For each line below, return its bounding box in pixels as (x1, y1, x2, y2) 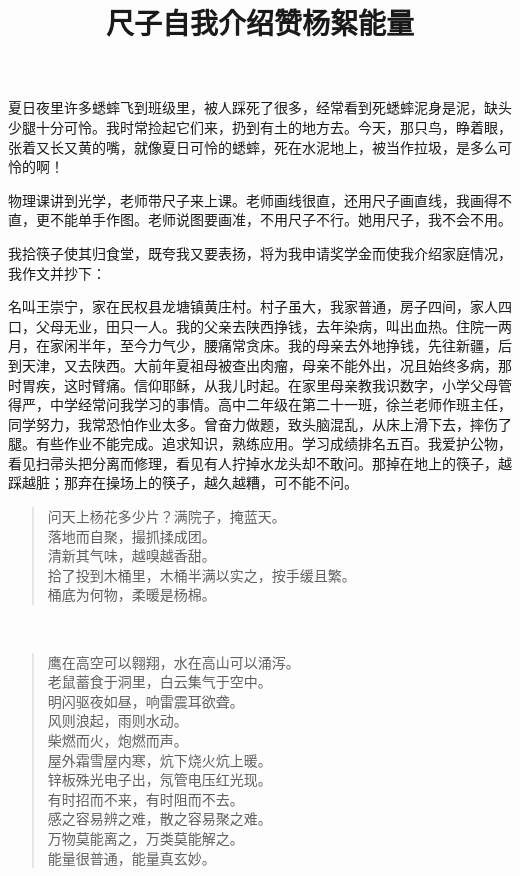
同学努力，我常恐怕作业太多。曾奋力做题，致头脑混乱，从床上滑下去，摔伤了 (8, 413, 512, 434)
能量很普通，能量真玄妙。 (47, 847, 216, 868)
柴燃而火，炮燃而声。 (47, 730, 188, 750)
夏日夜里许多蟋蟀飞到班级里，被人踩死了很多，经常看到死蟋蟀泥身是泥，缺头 (8, 97, 512, 118)
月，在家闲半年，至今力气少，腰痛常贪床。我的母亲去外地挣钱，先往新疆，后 (8, 335, 512, 356)
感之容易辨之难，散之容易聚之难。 (47, 808, 272, 829)
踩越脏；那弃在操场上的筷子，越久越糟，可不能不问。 (8, 472, 358, 493)
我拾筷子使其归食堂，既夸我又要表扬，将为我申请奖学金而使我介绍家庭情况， (8, 242, 512, 263)
